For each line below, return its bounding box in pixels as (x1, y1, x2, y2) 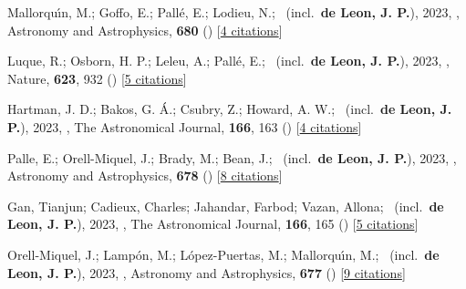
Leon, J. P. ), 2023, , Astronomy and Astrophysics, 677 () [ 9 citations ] (7, 263, 406, 282)
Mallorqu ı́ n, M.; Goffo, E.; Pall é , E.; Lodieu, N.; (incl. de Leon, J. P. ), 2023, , (7, 3, 460, 21)
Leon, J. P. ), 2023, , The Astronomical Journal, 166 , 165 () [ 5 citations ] (7, 214, 419, 233)
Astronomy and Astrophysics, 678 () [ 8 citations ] (7, 166, 283, 185)
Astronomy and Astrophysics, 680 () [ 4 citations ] (7, 20, 283, 39)
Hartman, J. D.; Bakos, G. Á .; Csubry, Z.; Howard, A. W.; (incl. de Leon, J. (7, 99, 452, 119)
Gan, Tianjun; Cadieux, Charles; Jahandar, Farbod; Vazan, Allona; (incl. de (7, 196, 444, 215)
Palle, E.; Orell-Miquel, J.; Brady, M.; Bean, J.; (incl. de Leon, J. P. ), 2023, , (7, 148, 457, 167)
